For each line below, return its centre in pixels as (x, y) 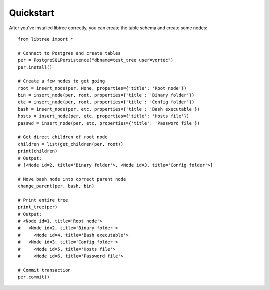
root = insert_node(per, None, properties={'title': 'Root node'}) (102, 88)
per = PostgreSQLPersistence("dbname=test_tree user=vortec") (96, 60)
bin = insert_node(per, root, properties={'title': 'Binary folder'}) (106, 95)
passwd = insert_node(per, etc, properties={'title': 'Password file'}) (109, 123)
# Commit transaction (44, 270)
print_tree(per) (38, 207)
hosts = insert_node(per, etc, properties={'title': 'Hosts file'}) (104, 116)
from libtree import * (46, 39)
